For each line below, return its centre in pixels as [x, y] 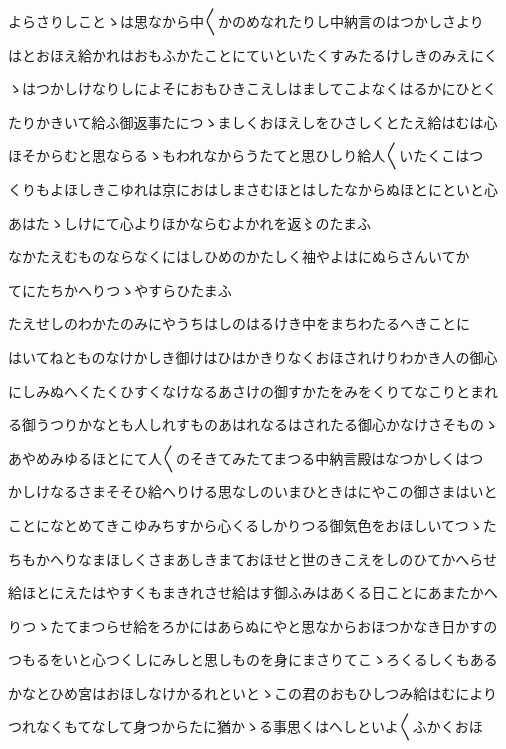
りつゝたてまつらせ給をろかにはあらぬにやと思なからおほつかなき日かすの [253, 625]
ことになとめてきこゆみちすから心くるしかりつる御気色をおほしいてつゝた [252, 524]
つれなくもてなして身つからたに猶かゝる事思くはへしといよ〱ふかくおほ [245, 726]
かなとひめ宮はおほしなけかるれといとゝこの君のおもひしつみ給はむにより [252, 692]
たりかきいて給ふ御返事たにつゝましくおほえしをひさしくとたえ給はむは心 [253, 121]
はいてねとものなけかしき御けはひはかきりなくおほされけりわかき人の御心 [253, 356]
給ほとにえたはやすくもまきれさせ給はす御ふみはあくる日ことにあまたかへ [253, 592]
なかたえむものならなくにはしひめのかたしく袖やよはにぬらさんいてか [239, 256]
